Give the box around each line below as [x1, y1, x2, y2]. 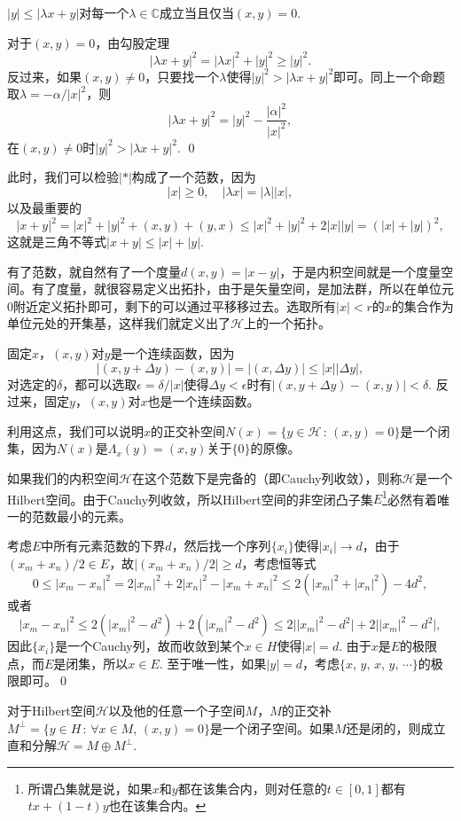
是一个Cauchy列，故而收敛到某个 [55, 637, 245, 655]
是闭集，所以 [53, 653, 129, 672]
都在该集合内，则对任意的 [177, 778, 327, 797]
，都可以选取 [62, 374, 137, 393]
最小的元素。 [56, 506, 131, 525]
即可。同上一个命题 [333, 66, 446, 85]
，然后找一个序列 [171, 536, 271, 555]
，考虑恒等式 [241, 554, 316, 573]
